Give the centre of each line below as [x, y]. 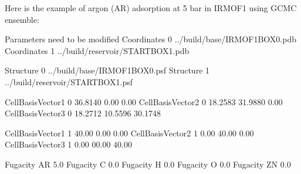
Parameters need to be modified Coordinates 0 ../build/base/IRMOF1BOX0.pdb [150, 39]
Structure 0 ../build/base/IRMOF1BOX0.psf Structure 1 [107, 70]
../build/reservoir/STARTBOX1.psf [69, 81]
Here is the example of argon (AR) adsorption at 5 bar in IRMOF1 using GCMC [151, 8]
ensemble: [22, 19]
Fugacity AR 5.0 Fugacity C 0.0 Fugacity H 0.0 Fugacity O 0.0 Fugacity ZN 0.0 [148, 164]
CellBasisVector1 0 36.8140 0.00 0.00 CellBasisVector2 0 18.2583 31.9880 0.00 [144, 101]
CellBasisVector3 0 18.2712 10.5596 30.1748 [83, 113]
